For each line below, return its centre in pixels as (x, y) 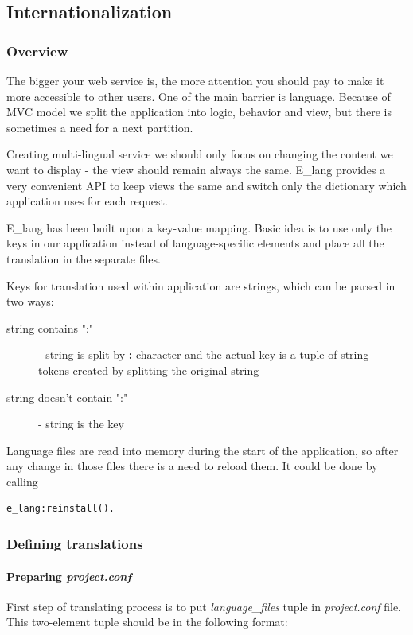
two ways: (30, 301)
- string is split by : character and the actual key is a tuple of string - (207, 355)
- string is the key (81, 424)
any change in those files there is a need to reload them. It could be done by (192, 466)
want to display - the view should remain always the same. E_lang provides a (196, 169)
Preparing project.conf (69, 576)
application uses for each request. (87, 201)
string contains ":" (50, 327)
